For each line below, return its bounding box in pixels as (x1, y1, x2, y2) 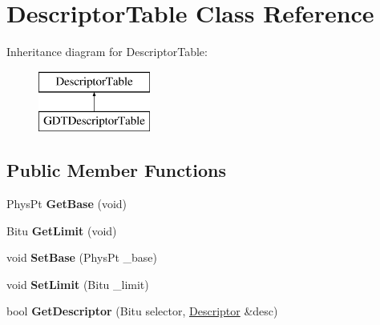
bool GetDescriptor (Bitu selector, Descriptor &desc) (6, 303, 278, 319)
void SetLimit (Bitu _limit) (6, 275, 149, 292)
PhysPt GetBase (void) (6, 195, 127, 212)
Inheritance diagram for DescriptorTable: (6, 43, 208, 60)
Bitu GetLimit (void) (6, 222, 117, 239)
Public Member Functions (6, 158, 226, 183)
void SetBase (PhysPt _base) (6, 249, 157, 266)
